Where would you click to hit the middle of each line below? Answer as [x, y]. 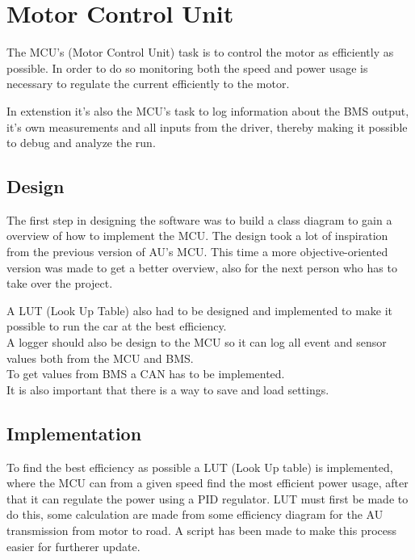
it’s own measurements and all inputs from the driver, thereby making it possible [207, 126]
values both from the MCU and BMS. [100, 358]
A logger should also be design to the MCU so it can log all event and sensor [197, 342]
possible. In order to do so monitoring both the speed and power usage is [187, 67]
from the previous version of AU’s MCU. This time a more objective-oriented [197, 252]
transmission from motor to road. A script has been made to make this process [202, 530]
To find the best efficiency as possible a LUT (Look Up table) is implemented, [200, 467]
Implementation [74, 433]
